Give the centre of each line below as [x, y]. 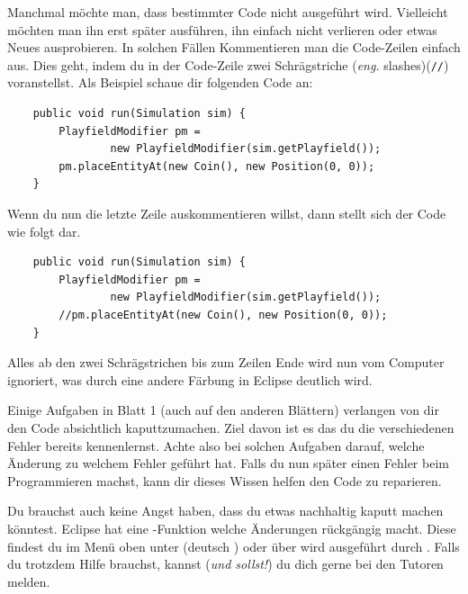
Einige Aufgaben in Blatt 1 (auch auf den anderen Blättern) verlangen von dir [223, 410]
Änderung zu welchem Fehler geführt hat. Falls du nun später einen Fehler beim [228, 463]
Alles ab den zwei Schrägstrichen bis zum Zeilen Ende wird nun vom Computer [226, 362]
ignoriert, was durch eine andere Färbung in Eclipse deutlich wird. [190, 379]
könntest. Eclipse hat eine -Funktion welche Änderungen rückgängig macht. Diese [232, 528]
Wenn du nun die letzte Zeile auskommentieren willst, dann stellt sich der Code [227, 213]
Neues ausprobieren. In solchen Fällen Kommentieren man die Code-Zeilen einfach [234, 47]
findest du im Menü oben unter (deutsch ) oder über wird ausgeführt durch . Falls [234, 546]
